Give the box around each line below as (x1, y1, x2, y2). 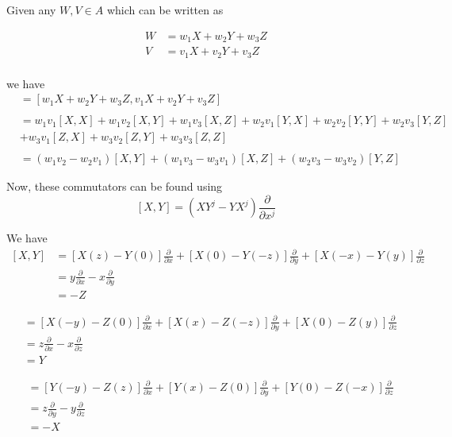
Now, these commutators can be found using (6, 178, 223, 195)
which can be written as (106, 2, 224, 17)
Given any (6, 2, 56, 17)
